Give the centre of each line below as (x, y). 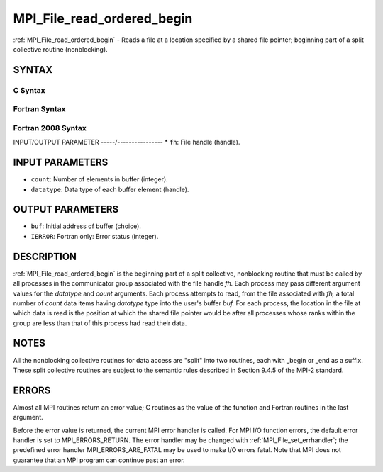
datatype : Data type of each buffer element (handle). (110, 189)
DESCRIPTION (45, 256)
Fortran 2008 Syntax (50, 128)
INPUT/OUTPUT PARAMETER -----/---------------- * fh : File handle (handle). (127, 142)
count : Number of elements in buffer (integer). (99, 179)
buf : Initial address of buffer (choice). (86, 226)
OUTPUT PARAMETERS (66, 209)
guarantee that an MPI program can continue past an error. (99, 460)
